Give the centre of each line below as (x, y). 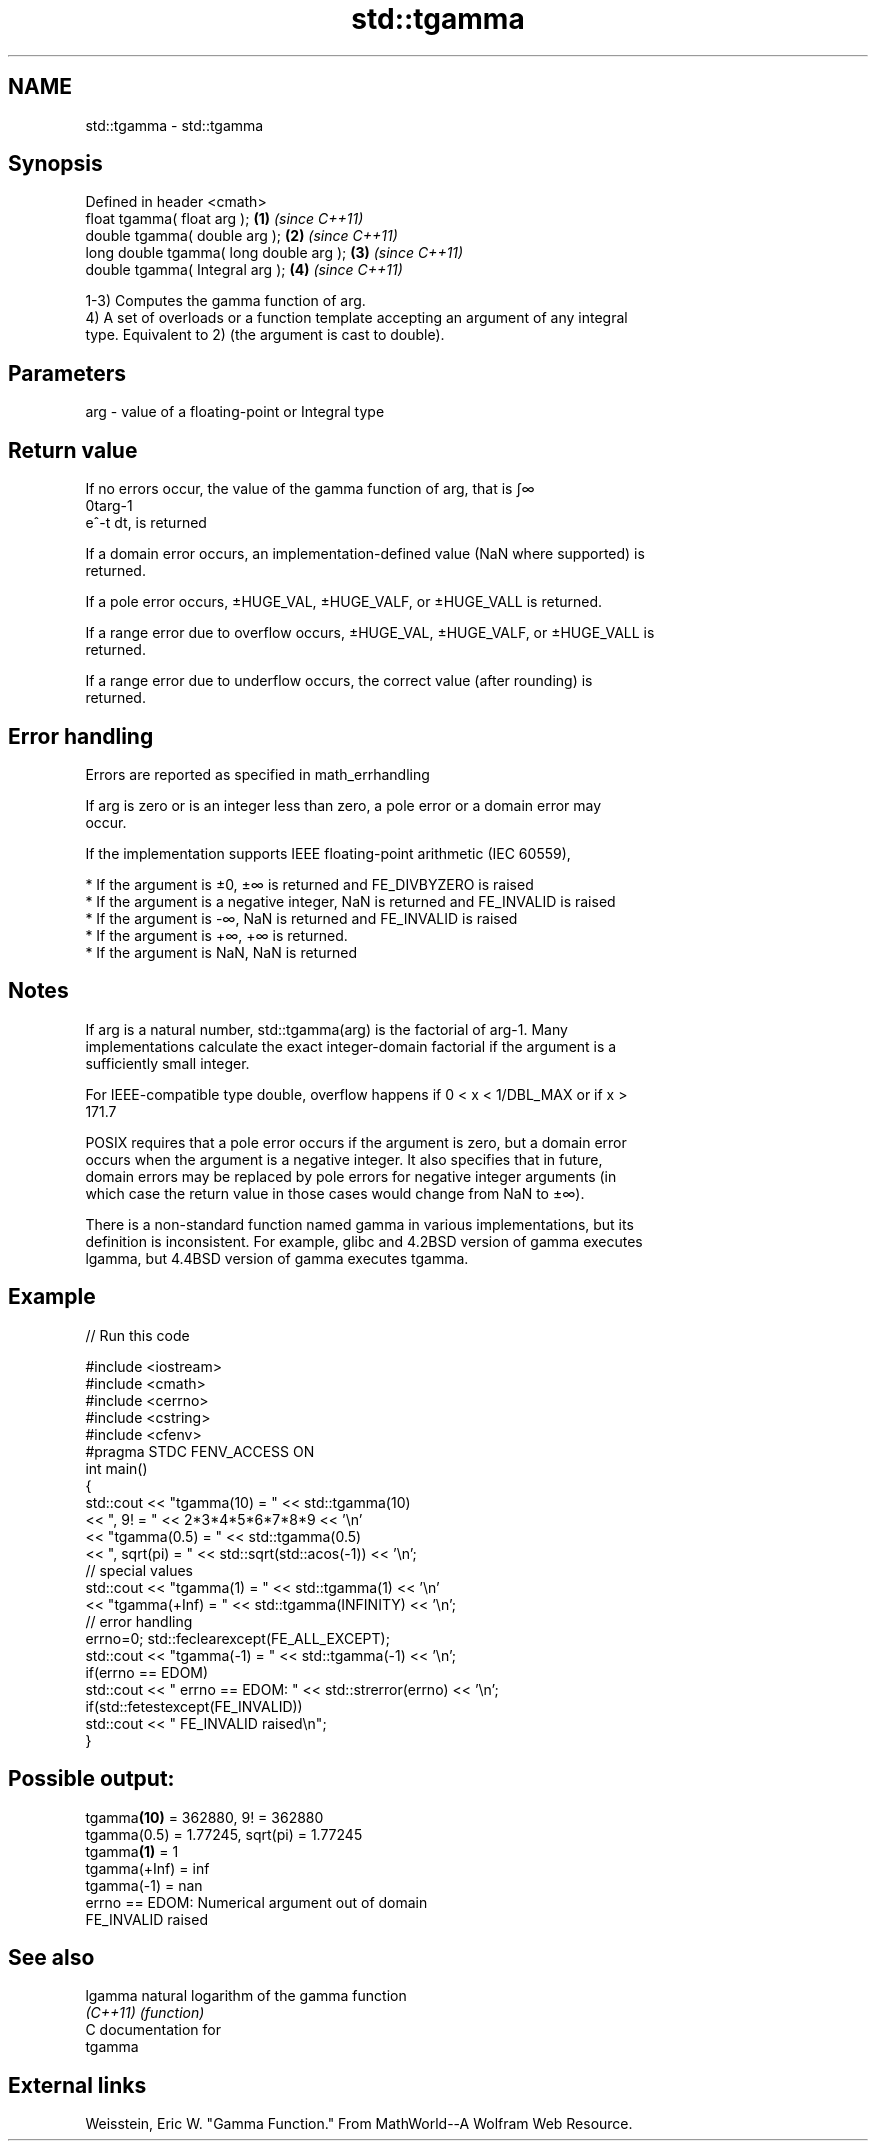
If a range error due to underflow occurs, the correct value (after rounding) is (339, 681)
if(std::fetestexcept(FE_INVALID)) (194, 1706)
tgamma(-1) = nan (144, 1885)
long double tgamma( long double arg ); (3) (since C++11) (274, 253)
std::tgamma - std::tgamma (174, 125)
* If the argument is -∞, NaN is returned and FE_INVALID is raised (301, 918)
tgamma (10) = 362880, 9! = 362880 (204, 1817)
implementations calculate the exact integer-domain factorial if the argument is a (351, 1046)
